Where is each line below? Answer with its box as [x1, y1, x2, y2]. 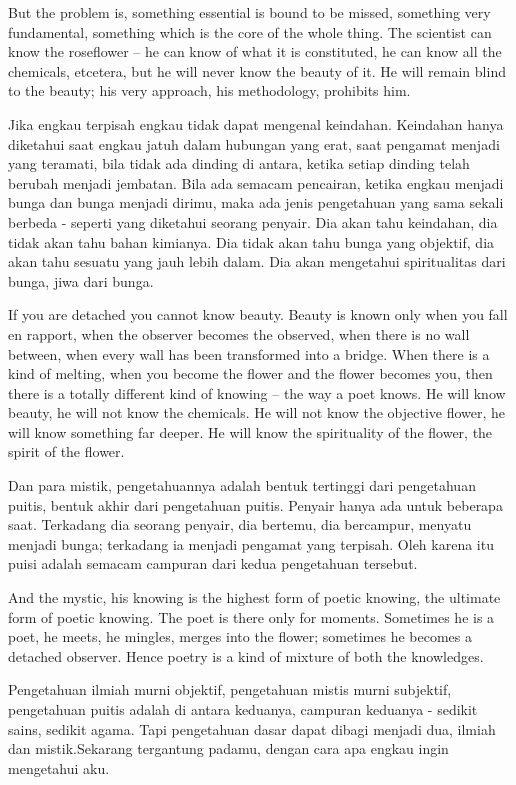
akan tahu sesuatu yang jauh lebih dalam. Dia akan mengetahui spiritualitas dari [8, 251, 506, 272]
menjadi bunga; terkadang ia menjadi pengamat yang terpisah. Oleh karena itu [8, 533, 494, 554]
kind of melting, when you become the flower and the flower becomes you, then [8, 363, 493, 384]
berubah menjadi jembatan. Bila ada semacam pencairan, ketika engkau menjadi [8, 172, 504, 193]
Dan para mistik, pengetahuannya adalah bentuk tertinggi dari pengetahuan [8, 475, 476, 496]
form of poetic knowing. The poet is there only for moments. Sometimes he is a [8, 606, 495, 627]
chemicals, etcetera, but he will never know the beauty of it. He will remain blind [8, 60, 506, 81]
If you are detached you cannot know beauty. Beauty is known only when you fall [8, 304, 508, 325]
